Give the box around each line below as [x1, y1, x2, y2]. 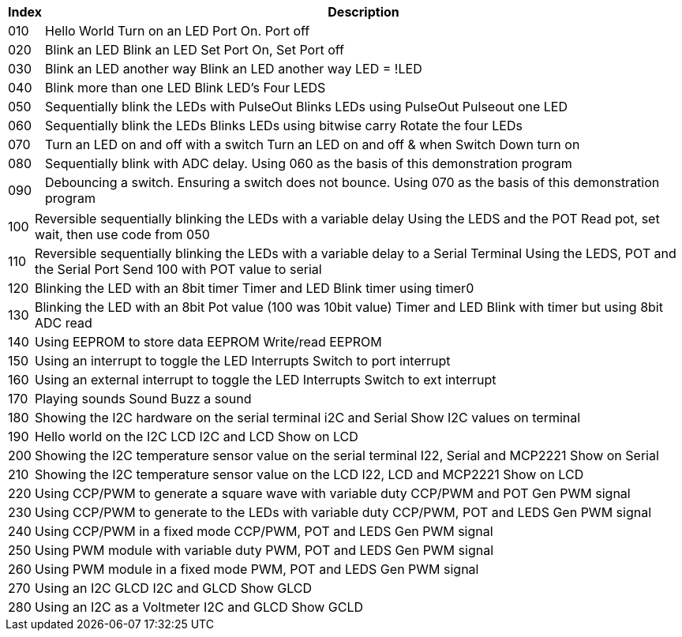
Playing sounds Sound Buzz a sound [34, 391, 252, 407]
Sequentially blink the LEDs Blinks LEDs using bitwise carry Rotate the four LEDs [45, 118, 523, 133]
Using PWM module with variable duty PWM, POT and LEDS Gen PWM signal [34, 542, 494, 558]
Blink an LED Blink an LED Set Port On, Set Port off [45, 42, 344, 58]
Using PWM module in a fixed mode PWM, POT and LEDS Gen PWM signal [34, 561, 479, 577]
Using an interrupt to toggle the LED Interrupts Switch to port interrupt [34, 353, 451, 369]
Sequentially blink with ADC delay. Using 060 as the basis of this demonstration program [45, 156, 572, 171]
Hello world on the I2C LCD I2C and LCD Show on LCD [34, 429, 358, 444]
